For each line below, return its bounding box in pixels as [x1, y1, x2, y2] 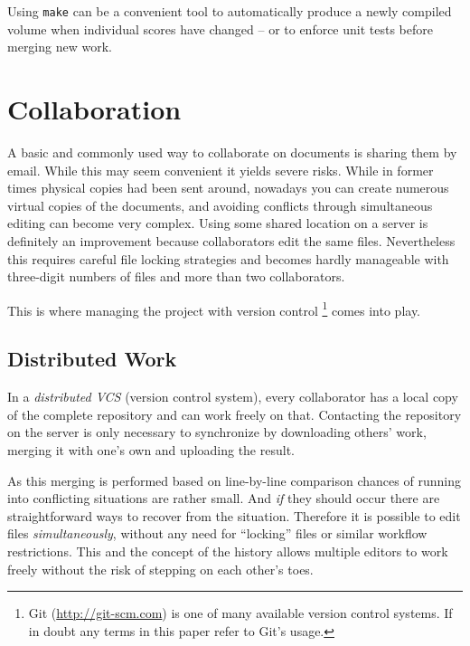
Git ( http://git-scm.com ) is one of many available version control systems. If [28, 603, 453, 622]
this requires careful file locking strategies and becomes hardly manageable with [7, 249, 449, 268]
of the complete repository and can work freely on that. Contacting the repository [7, 404, 462, 423]
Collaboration [7, 90, 182, 128]
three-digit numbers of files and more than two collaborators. [7, 267, 345, 286]
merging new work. [7, 37, 112, 56]
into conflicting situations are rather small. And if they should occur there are [7, 489, 440, 508]
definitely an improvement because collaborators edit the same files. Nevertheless [7, 231, 456, 250]
